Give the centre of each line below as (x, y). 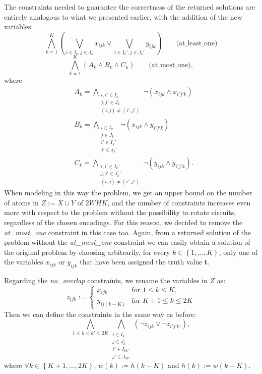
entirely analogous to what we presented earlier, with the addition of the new (123, 16)
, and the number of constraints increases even (179, 202)
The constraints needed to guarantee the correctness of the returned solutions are (130, 7)
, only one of (238, 252)
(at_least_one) (197, 43)
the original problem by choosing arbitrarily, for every (87, 252)
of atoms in (21, 202)
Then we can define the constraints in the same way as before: (100, 314)
